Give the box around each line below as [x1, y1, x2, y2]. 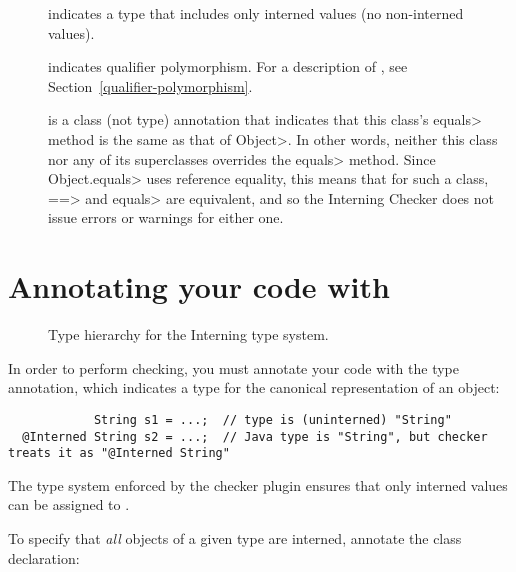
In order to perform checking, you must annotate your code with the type [8, 357, 459, 378]
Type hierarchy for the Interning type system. [48, 324, 329, 345]
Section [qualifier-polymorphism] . [48, 75, 253, 96]
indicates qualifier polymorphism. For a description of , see [48, 56, 408, 77]
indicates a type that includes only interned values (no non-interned [48, 3, 464, 23]
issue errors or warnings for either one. [48, 207, 284, 228]
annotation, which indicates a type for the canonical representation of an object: [8, 377, 500, 398]
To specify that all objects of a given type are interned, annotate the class [8, 528, 462, 548]
